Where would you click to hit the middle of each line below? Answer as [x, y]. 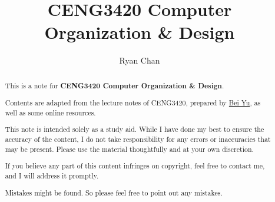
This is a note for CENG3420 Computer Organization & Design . [115, 85]
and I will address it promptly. [52, 175]
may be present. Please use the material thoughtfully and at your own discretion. [129, 149]
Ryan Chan [140, 60]
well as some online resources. [50, 112]
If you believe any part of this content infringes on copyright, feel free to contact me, [135, 166]
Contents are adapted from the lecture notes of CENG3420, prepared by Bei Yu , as [133, 103]
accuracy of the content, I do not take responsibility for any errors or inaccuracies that [138, 139]
